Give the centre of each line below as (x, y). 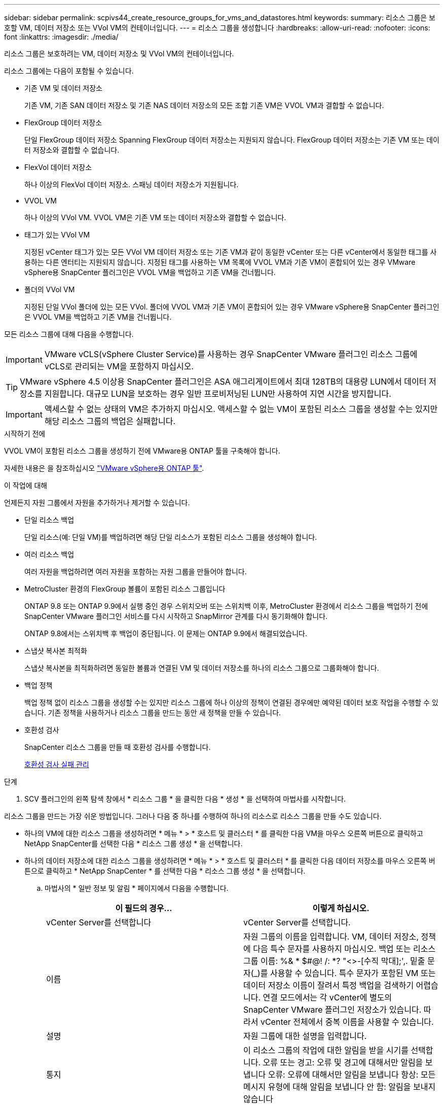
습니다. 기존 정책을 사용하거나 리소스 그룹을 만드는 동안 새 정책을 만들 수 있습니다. (153, 713)
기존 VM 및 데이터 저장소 (63, 88)
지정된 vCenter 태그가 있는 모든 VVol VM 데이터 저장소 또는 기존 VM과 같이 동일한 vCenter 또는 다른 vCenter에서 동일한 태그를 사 (231, 252)
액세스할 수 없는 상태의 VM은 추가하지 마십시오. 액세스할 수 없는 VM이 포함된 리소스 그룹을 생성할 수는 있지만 (241, 409)
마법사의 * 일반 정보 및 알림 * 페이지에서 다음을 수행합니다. (137, 888)
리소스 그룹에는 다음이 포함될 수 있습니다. (69, 71)
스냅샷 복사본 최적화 (56, 651)
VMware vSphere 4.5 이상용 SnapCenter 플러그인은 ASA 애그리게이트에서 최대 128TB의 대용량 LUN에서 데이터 (223, 382)
